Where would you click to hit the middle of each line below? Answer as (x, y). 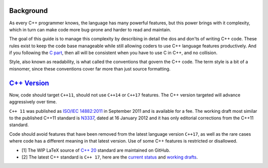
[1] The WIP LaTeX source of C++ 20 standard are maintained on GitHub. (96, 150)
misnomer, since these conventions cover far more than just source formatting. (90, 69)
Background (29, 11)
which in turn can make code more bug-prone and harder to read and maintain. (90, 29)
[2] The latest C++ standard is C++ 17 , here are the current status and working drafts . (110, 157)
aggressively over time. (33, 102)
